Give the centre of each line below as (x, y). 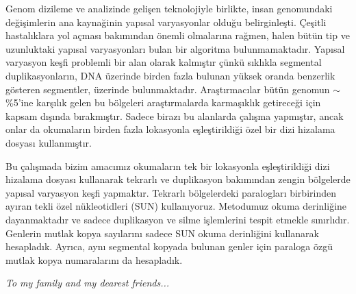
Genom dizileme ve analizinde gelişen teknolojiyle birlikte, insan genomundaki (169, 8)
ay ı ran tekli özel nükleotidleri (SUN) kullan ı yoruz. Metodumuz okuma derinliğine (176, 206)
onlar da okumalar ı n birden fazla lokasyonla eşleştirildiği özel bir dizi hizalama (170, 129)
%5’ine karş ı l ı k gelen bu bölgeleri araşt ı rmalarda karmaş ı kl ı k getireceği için (163, 102)
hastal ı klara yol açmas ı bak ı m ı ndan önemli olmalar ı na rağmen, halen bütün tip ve (178, 35)
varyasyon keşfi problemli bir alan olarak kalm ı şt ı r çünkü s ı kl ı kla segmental (164, 62)
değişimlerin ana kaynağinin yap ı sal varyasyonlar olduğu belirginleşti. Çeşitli (166, 22)
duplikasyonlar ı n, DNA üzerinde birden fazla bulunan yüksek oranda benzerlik (170, 75)
